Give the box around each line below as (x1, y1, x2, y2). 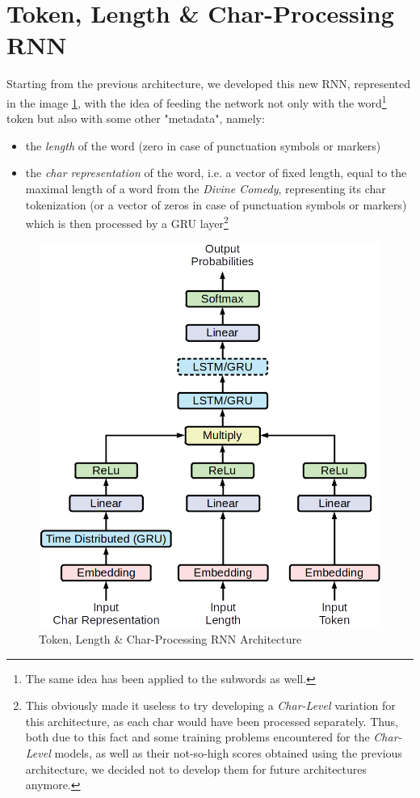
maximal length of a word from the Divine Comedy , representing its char (25, 179, 386, 196)
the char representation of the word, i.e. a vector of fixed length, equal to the (25, 164, 407, 181)
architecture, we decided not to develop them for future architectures (25, 760, 367, 777)
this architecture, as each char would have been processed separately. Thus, (25, 712, 398, 729)
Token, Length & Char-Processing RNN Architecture (39, 631, 302, 648)
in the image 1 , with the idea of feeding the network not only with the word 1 (6, 91, 387, 111)
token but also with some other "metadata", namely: (6, 110, 265, 127)
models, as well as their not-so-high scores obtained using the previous (54, 745, 402, 762)
